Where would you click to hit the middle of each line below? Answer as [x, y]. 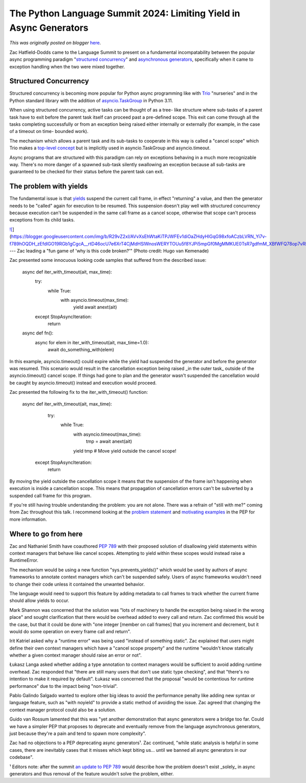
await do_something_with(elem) [81, 350]
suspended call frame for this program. [50, 496]
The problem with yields [49, 186]
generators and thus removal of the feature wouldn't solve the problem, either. [92, 774]
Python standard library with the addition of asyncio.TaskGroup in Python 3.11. [91, 100]
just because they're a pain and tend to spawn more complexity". [78, 733]
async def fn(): [38, 333]
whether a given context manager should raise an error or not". [76, 655]
